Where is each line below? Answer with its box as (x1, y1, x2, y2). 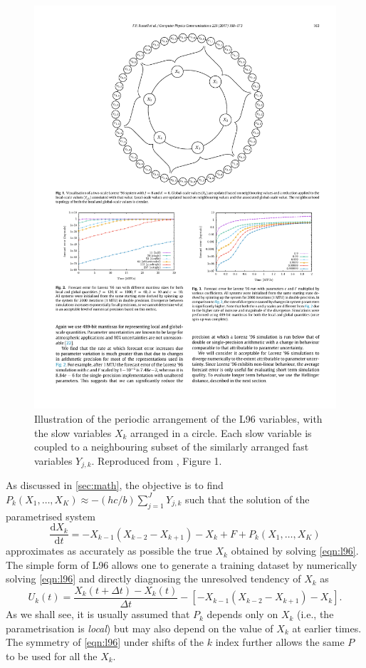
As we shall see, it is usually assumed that (6, 607, 190, 622)
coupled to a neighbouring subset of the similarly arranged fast (34, 439, 309, 454)
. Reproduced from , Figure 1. (91, 453, 222, 468)
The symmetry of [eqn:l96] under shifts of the (6, 634, 204, 649)
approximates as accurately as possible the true (6, 543, 212, 558)
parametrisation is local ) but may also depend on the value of (6, 620, 273, 635)
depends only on (206, 607, 278, 622)
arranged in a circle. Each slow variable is (130, 425, 312, 440)
